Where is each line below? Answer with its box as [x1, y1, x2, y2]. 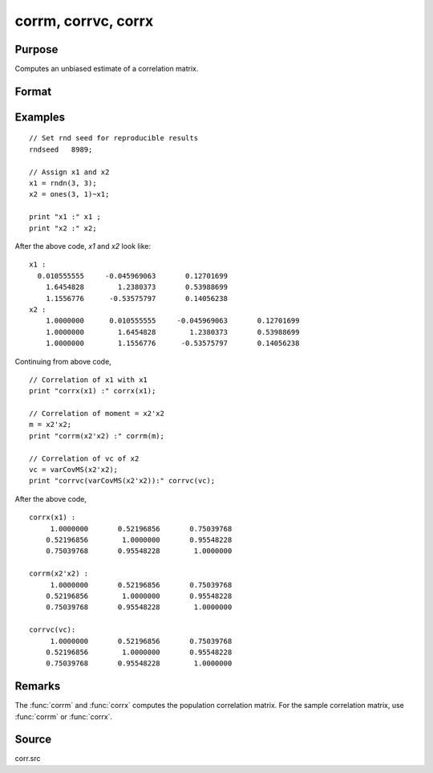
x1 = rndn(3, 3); [29, 179, 97, 188]
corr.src [14, 754, 41, 763]
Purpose [14, 43, 59, 56]
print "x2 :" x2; [29, 223, 97, 233]
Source [14, 733, 52, 747]
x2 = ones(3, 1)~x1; [29, 189, 110, 199]
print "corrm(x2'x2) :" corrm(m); [29, 431, 164, 441]
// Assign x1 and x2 [29, 167, 110, 177]
